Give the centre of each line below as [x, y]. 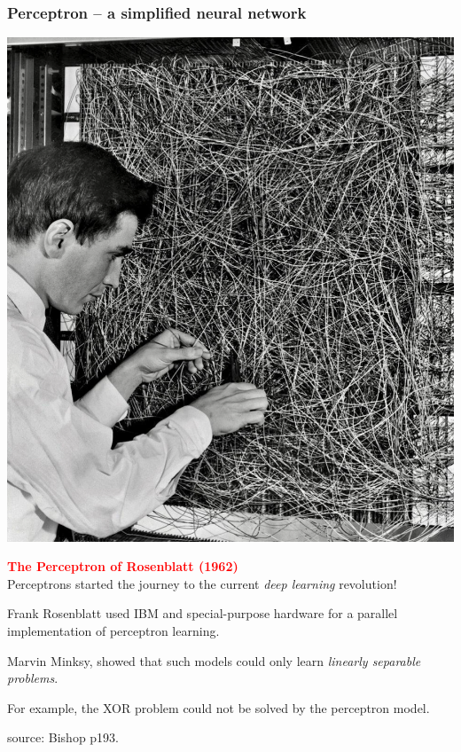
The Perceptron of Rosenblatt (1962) [123, 566]
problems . [33, 678]
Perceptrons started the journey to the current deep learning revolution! [202, 583]
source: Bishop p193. [63, 737]
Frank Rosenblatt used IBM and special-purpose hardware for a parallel [203, 613]
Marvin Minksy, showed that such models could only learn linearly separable [214, 660]
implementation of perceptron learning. [113, 630]
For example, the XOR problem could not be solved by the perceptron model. [219, 707]
